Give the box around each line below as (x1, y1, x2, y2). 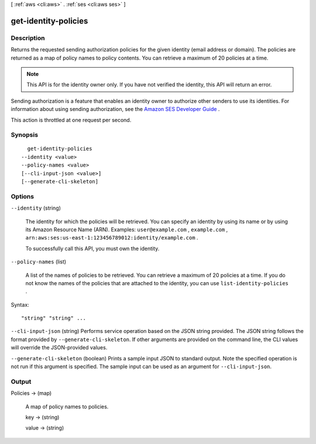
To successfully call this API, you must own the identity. (25, 245, 160, 252)
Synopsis (11, 131, 38, 139)
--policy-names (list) (11, 258, 67, 265)
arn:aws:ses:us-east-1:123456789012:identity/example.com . (25, 234, 198, 241)
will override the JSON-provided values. (11, 344, 108, 351)
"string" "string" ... (21, 315, 87, 321)
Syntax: (11, 301, 29, 308)
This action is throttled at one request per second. (11, 116, 132, 123)
